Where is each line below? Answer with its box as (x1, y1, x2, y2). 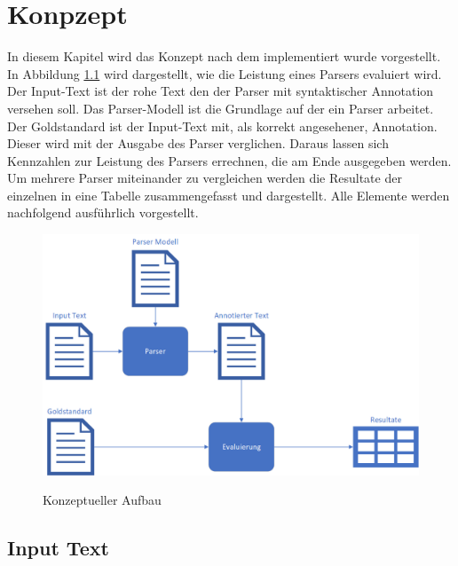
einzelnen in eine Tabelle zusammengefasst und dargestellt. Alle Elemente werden (7, 185, 450, 204)
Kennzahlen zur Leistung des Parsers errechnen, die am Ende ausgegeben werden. (7, 151, 452, 169)
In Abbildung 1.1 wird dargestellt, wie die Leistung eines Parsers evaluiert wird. (7, 64, 442, 83)
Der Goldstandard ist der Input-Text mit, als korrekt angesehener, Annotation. (7, 116, 438, 135)
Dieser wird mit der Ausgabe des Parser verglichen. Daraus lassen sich (7, 134, 389, 153)
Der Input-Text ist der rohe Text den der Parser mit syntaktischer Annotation (7, 82, 434, 100)
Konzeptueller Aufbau (43, 491, 162, 509)
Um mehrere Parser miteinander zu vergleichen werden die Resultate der (7, 169, 402, 187)
